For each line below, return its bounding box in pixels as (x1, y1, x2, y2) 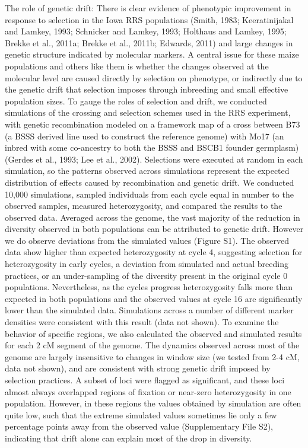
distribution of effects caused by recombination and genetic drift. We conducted (5, 176, 294, 188)
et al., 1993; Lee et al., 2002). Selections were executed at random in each (36, 152, 303, 165)
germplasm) (256, 141, 299, 154)
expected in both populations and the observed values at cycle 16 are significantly (5, 292, 303, 304)
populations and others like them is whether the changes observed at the (5, 59, 269, 72)
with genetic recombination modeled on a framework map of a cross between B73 (5, 117, 300, 130)
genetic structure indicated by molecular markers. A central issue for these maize (5, 48, 299, 61)
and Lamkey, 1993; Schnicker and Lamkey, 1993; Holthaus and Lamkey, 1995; (5, 25, 287, 37)
